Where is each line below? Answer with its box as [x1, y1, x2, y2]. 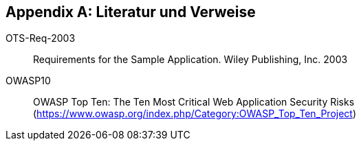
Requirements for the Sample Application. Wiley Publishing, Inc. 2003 [33, 53, 348, 66]
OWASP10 [6, 75, 51, 87]
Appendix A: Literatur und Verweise [6, 3, 256, 21]
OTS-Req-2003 [6, 32, 76, 45]
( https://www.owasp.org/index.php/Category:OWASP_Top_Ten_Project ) [33, 108, 357, 120]
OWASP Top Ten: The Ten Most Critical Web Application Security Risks [33, 96, 355, 108]
